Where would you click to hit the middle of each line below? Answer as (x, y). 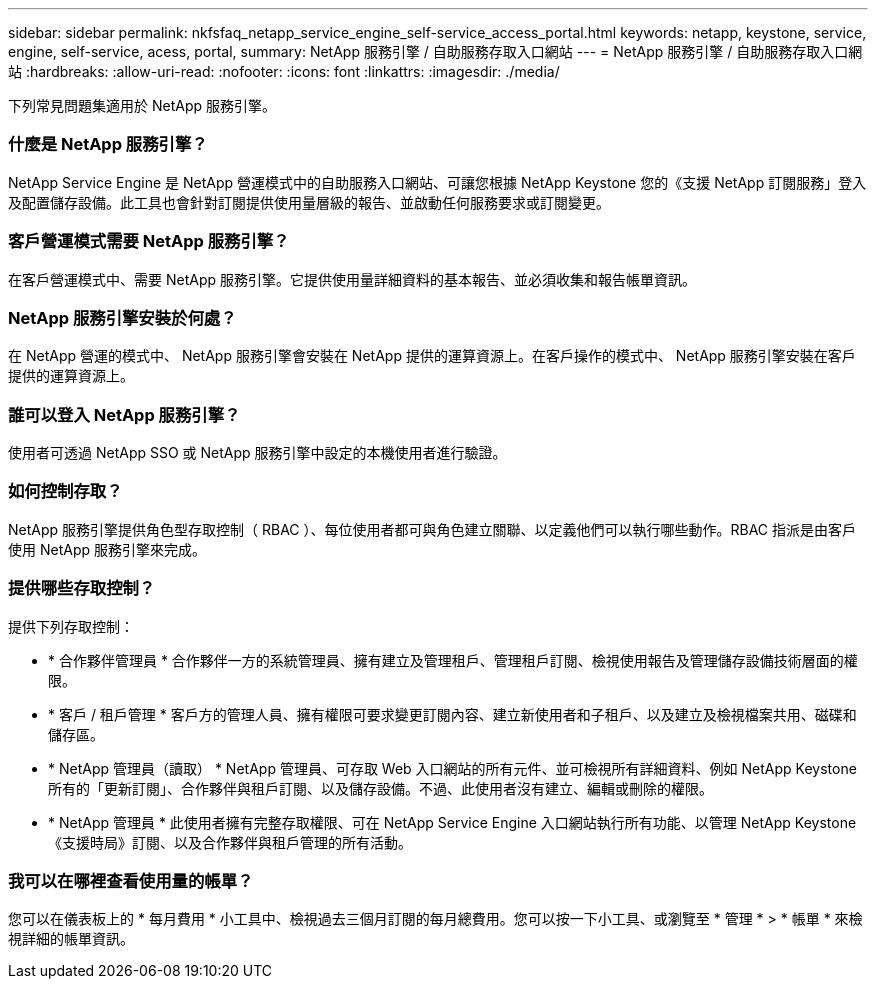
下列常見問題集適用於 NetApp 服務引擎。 (142, 105)
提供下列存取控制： (71, 626)
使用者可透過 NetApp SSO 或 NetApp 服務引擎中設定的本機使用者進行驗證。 (257, 452)
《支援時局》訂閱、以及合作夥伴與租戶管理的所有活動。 (230, 842)
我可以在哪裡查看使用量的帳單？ (131, 880)
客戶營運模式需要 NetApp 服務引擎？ (149, 241)
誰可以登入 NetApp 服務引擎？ (124, 414)
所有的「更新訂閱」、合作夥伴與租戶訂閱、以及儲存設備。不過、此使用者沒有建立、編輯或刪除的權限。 (380, 788)
